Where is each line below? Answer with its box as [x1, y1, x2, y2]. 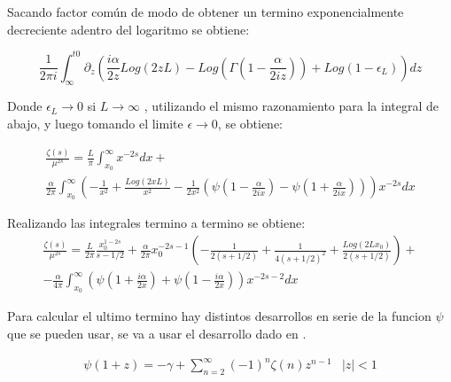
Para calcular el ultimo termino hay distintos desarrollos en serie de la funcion [7, 307, 432, 325]
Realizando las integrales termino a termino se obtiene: [7, 214, 306, 232]
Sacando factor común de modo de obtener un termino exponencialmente [7, 3, 404, 20]
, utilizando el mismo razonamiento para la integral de [144, 97, 439, 115]
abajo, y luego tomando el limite [7, 114, 183, 133]
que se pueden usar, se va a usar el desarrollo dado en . [7, 324, 307, 342]
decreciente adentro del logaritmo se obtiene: [7, 19, 250, 38]
